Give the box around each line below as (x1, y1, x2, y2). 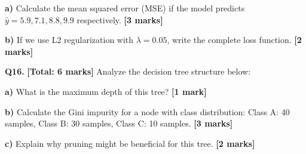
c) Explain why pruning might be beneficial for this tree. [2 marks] (5, 137, 255, 149)
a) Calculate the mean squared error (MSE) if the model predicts (5, 2, 245, 14)
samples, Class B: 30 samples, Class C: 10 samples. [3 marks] (5, 117, 233, 130)
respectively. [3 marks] (76, 13, 163, 26)
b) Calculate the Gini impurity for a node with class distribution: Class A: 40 (5, 105, 290, 118)
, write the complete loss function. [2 (167, 33, 302, 46)
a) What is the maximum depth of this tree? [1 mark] (5, 85, 207, 97)
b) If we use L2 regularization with (5, 33, 134, 46)
